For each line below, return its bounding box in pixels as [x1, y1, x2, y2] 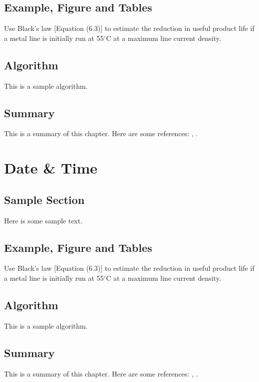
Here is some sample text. [4, 215, 83, 225]
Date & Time [4, 158, 98, 178]
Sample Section [4, 191, 85, 207]
